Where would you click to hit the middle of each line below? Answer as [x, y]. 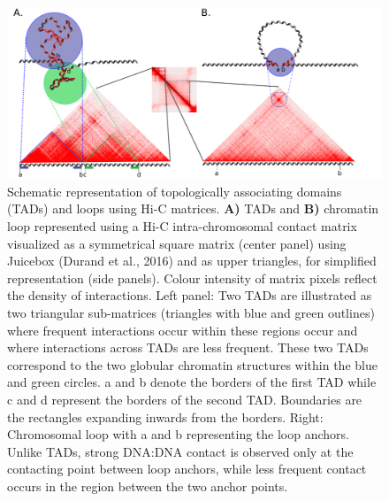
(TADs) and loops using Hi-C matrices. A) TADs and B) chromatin [193, 208]
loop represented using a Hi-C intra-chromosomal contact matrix [182, 225]
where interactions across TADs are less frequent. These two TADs [188, 347]
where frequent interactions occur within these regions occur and [183, 330]
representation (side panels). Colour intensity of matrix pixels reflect [192, 277]
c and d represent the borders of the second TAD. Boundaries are [185, 399]
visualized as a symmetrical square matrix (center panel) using [177, 243]
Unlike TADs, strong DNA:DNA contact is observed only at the [180, 451]
